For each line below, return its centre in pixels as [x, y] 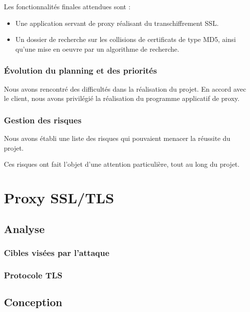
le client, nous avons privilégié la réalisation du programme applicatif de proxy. [122, 98]
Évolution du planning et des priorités [80, 70]
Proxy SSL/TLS [59, 197]
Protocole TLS [33, 275]
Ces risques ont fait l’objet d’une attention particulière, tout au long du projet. [122, 164]
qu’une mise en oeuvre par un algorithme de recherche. [97, 49]
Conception [33, 302]
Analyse [24, 228]
